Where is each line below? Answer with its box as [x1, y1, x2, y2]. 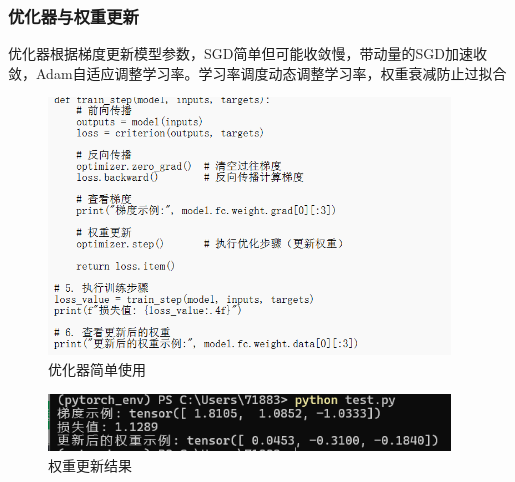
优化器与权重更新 [8, 3, 139, 28]
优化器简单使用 [48, 358, 146, 379]
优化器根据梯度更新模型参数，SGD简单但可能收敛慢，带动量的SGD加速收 [8, 43, 487, 64]
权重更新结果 [48, 454, 132, 475]
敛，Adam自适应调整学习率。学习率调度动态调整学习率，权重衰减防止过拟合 [8, 62, 507, 83]
